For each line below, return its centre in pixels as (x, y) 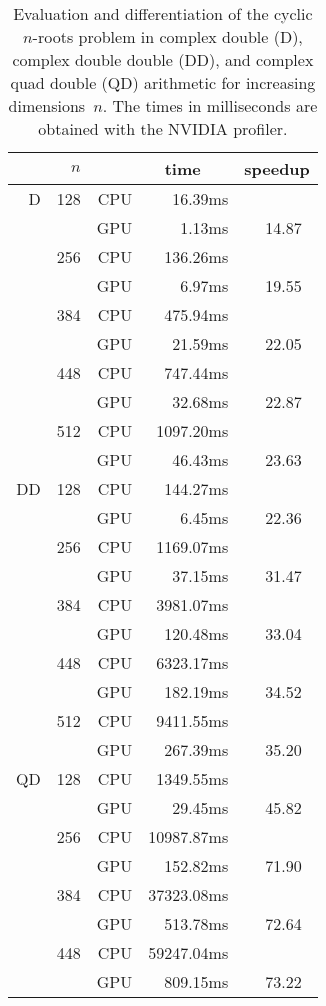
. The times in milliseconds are (210, 105)
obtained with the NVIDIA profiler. (163, 128)
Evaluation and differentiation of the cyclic (163, 13)
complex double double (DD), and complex (163, 59)
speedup (277, 168)
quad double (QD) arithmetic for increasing (163, 82)
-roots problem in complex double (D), (167, 36)
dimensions (47, 105)
